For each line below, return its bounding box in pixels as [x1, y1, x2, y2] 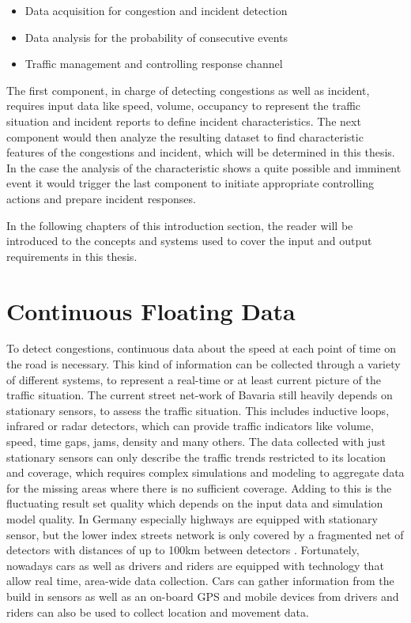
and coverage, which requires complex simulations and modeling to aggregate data [6, 464, 405, 481]
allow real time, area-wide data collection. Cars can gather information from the [6, 572, 394, 589]
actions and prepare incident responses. [6, 190, 196, 206]
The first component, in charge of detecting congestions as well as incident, [6, 81, 370, 98]
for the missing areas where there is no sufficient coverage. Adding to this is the [6, 479, 392, 496]
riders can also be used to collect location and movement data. [6, 603, 309, 620]
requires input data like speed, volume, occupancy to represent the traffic [6, 97, 361, 114]
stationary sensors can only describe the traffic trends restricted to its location [6, 448, 386, 465]
